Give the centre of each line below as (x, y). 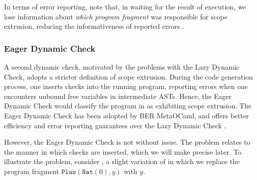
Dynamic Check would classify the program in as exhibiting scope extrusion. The (128, 106)
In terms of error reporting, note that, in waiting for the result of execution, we (125, 6)
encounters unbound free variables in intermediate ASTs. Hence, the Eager (118, 96)
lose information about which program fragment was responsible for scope (116, 16)
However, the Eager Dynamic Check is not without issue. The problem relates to (127, 142)
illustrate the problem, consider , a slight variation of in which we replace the (122, 161)
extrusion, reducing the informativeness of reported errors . (94, 26)
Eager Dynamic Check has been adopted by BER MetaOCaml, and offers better (127, 115)
